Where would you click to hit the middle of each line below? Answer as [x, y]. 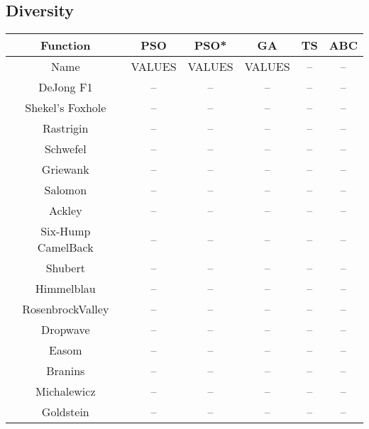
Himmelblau [65, 289]
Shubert [65, 268]
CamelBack [65, 247]
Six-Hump [66, 231]
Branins [66, 371]
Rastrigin [66, 128]
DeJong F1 [66, 87]
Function [66, 45]
